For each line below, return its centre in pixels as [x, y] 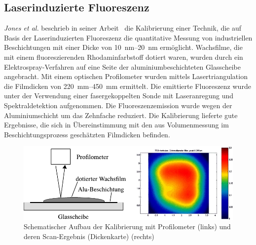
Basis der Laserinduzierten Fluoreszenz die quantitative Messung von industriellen [128, 37]
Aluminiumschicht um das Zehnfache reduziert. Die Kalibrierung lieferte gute [121, 115]
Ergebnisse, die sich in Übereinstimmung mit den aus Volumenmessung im [116, 125]
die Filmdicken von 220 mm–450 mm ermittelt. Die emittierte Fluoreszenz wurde [128, 86]
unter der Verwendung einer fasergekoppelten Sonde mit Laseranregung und [119, 96]
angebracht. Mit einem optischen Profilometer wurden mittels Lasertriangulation [126, 76]
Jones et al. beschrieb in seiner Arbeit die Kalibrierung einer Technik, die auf [123, 28]
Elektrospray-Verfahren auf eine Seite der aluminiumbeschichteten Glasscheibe [122, 66]
